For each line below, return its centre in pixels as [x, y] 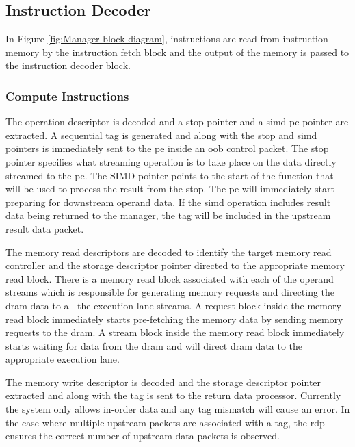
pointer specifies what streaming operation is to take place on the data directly [171, 161]
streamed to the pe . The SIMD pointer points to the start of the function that [170, 175]
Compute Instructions [67, 95]
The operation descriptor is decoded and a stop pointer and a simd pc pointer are [177, 122]
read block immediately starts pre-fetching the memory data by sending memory [174, 319]
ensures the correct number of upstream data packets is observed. [143, 436]
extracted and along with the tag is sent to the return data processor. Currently [173, 395]
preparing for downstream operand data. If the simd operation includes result [168, 202]
